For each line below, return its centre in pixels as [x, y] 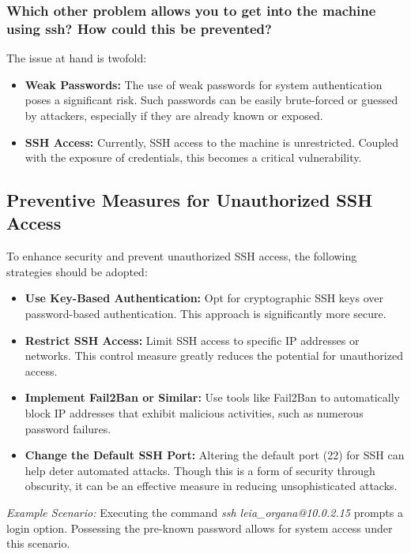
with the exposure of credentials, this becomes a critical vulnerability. [193, 157]
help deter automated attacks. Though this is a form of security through [200, 470]
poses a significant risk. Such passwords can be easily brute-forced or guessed [211, 100]
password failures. [68, 428]
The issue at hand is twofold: [77, 58]
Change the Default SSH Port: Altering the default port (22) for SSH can [215, 455]
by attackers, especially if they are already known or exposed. [174, 115]
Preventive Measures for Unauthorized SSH [190, 200]
